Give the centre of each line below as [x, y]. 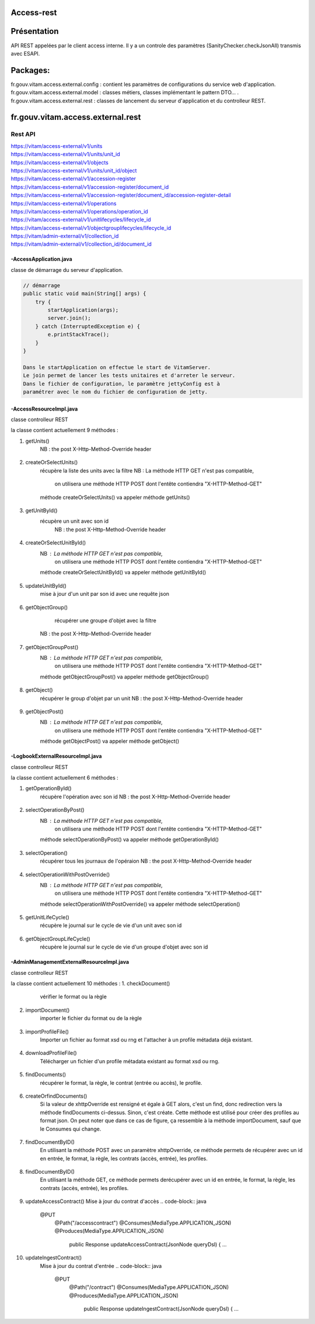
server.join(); [69, 318]
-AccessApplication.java [41, 259]
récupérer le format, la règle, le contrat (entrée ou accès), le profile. [121, 1082]
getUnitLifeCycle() [47, 918]
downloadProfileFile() [51, 1053]
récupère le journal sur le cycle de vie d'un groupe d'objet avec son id [124, 947]
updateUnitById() [46, 585]
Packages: [30, 70]
